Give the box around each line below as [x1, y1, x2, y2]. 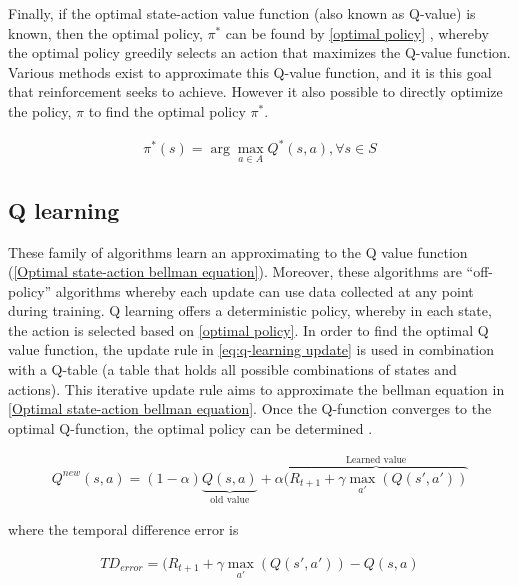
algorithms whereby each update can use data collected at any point [55, 280, 474, 301]
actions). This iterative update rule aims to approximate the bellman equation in [8, 378, 505, 399]
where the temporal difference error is [8, 519, 239, 540]
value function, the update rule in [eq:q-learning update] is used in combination [8, 339, 495, 360]
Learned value [345, 455, 407, 466]
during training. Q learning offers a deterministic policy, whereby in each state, [8, 300, 492, 321]
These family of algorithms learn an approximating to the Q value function [8, 241, 468, 262]
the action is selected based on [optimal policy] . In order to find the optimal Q [8, 319, 489, 340]
